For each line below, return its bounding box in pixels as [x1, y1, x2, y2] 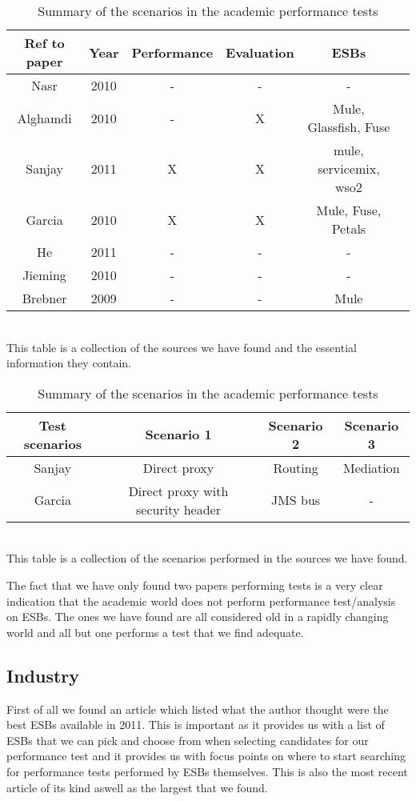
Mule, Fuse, [316, 201, 382, 219]
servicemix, [318, 159, 380, 178]
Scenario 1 [145, 425, 212, 444]
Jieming [22, 266, 66, 284]
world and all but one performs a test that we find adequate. [6, 623, 304, 640]
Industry [6, 663, 80, 687]
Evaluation [226, 42, 294, 62]
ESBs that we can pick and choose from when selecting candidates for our [6, 731, 369, 748]
